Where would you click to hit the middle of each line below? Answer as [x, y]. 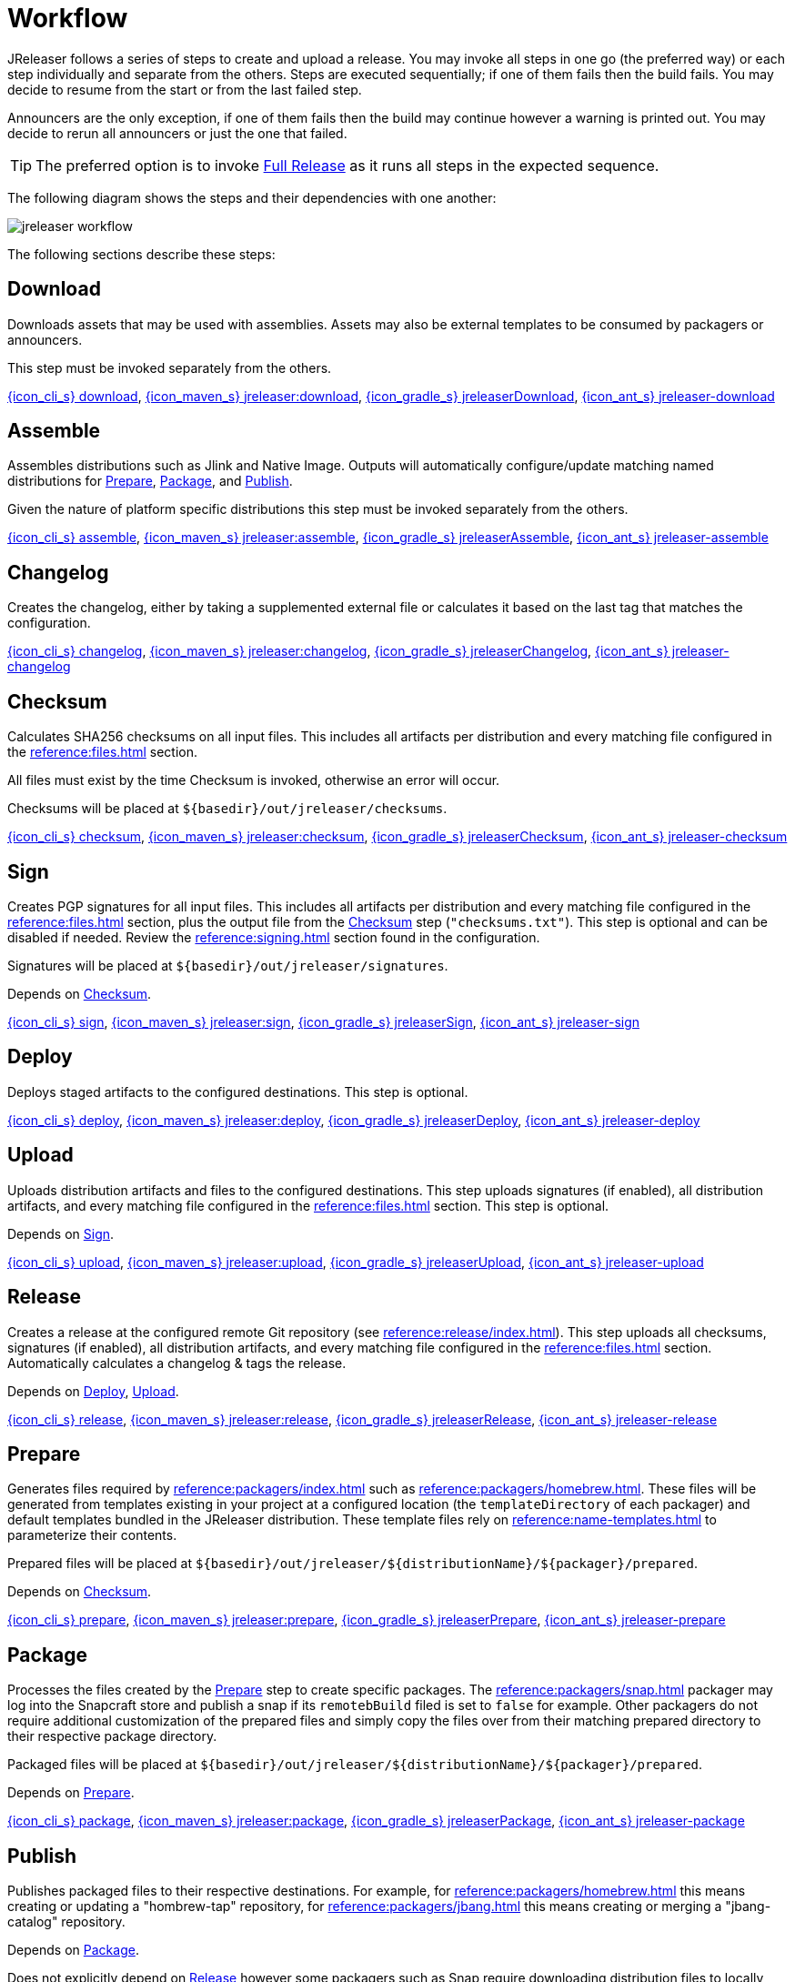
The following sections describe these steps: [141, 254]
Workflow [68, 18]
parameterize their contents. [92, 1535]
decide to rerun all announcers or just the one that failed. [177, 133]
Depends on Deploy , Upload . [93, 1391]
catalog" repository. [66, 1922]
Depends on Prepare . [71, 1793]
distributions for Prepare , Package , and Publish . [150, 481]
